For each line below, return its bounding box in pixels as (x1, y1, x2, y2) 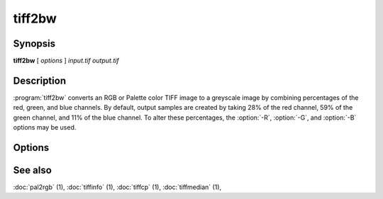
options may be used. (13, 123, 77, 132)
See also (13, 164, 52, 176)
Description (13, 74, 67, 86)
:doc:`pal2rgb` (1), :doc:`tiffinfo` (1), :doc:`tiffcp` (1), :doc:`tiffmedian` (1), (13, 183, 222, 191)
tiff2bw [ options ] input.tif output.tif (13, 57, 120, 65)
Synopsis (13, 38, 56, 50)
